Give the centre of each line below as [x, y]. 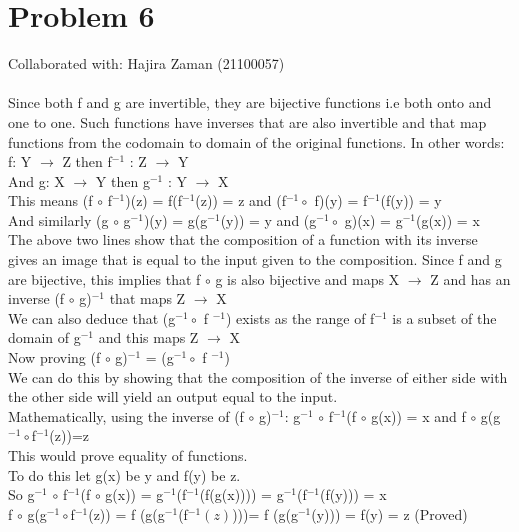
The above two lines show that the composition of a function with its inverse [243, 239]
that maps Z [147, 298]
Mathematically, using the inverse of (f [126, 415]
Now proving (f [54, 357]
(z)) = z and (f [240, 200]
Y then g [122, 180]
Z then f [87, 161]
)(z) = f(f [154, 200]
